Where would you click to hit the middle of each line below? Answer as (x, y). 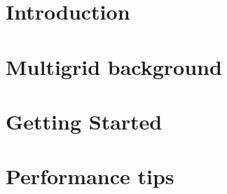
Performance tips (90, 176)
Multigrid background (114, 66)
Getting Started (84, 121)
